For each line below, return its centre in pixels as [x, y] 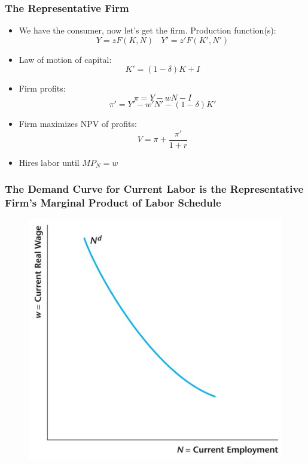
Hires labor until [49, 162]
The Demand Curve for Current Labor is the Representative [154, 189]
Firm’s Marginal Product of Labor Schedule [113, 203]
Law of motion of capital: [65, 59]
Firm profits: [42, 88]
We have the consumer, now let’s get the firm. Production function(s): [147, 30]
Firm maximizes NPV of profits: [78, 123]
